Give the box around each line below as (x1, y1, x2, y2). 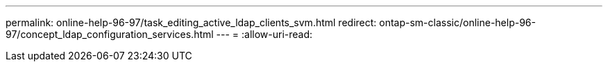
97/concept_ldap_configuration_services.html (6, 28, 214, 40)
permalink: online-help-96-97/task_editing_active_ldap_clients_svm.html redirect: (6, 17, 377, 28)
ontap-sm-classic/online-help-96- (379, 17, 536, 28)
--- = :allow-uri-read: (216, 28, 313, 40)
